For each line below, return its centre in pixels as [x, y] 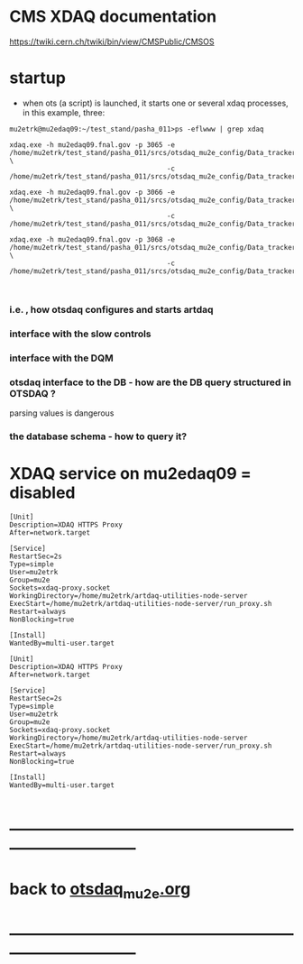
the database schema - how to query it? [98, 436]
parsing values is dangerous [62, 413]
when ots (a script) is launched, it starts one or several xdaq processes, [155, 103]
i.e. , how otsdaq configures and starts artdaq [111, 309]
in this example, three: [64, 112]
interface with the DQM [62, 358]
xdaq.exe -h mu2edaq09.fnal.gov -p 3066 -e [92, 192]
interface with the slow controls [80, 334]
